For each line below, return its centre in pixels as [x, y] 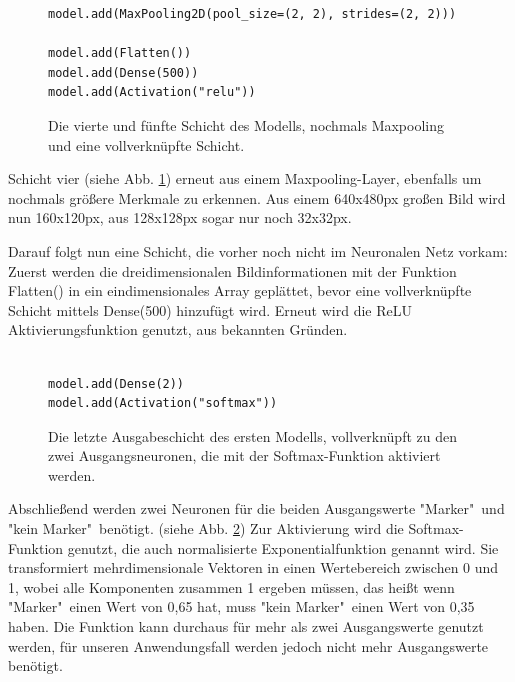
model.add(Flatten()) [120, 53]
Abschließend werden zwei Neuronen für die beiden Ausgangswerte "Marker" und [256, 508]
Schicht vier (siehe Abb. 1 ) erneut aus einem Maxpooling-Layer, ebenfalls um [245, 178]
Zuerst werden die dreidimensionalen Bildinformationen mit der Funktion [232, 270]
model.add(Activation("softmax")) [163, 403]
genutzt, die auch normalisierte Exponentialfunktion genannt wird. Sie [283, 547]
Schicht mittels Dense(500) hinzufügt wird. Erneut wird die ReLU [210, 309]
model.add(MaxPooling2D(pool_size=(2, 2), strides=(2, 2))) [252, 14]
